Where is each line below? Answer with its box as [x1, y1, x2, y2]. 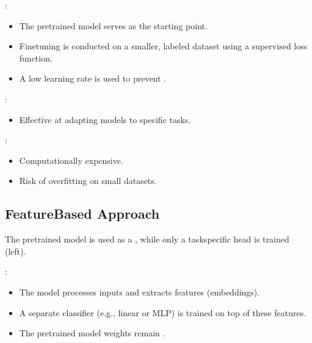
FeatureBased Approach [5, 204, 160, 223]
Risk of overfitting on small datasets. [19, 174, 157, 187]
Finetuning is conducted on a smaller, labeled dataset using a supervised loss [19, 40, 308, 52]
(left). [5, 244, 26, 257]
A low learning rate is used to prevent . [19, 72, 166, 85]
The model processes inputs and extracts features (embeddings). [19, 285, 260, 298]
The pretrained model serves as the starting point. [19, 19, 208, 32]
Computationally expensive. [19, 154, 123, 166]
